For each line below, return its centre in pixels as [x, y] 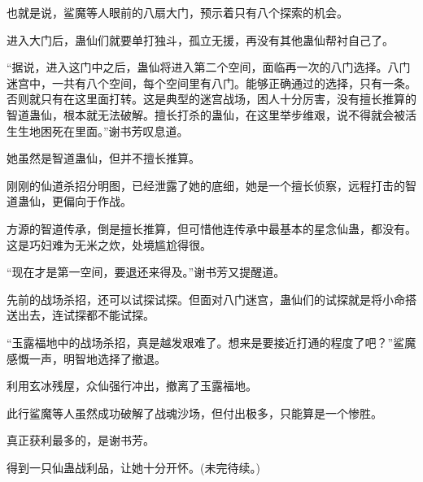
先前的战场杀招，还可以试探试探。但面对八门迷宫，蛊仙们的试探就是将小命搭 [211, 299]
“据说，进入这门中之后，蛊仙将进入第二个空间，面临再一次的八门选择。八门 [209, 67]
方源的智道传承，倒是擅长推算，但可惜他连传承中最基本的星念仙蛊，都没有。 [211, 228]
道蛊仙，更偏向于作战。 [69, 201]
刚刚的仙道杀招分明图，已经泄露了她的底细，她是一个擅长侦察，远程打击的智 [211, 185]
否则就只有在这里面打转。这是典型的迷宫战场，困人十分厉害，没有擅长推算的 [211, 99]
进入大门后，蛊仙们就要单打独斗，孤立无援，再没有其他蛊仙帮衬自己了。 [200, 39]
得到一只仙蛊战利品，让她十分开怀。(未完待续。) [133, 467]
